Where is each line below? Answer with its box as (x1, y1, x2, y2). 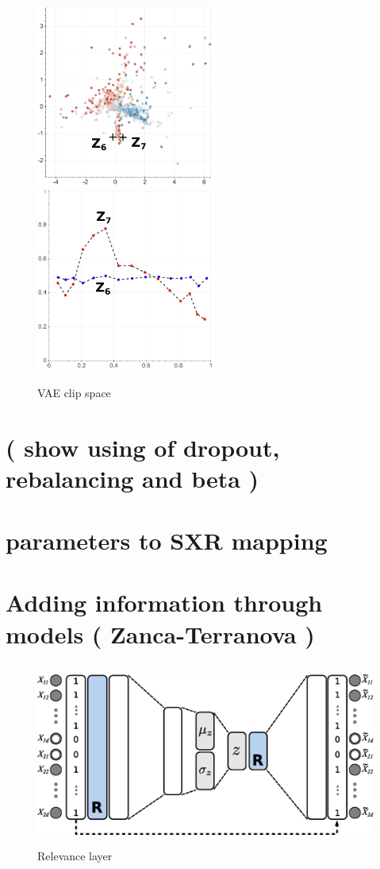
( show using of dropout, (6, 431, 280, 463)
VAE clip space (37, 384, 111, 400)
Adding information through (6, 586, 323, 619)
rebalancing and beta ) (6, 462, 259, 494)
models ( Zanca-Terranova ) (6, 617, 315, 650)
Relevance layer (37, 847, 113, 863)
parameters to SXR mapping (6, 524, 328, 557)
